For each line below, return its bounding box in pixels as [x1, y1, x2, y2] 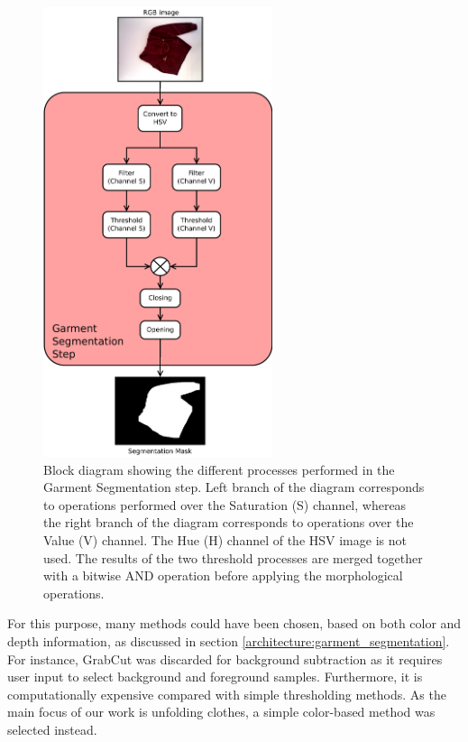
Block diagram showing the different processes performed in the [43, 459, 395, 478]
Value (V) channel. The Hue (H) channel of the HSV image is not [43, 531, 407, 550]
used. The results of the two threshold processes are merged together [43, 548, 423, 567]
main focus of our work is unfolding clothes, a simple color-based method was [7, 702, 436, 721]
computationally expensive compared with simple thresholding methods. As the [7, 684, 446, 703]
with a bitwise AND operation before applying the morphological [43, 566, 403, 585]
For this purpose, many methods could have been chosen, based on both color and [7, 614, 462, 633]
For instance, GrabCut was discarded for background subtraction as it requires [7, 649, 443, 668]
